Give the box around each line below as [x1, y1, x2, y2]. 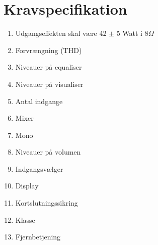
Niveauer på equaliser [15, 62, 82, 72]
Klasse [15, 214, 35, 225]
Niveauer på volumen [15, 146, 81, 157]
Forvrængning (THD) [15, 44, 82, 55]
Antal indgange [15, 95, 63, 106]
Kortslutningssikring [15, 198, 78, 208]
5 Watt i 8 [116, 28, 148, 38]
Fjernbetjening [15, 231, 61, 242]
